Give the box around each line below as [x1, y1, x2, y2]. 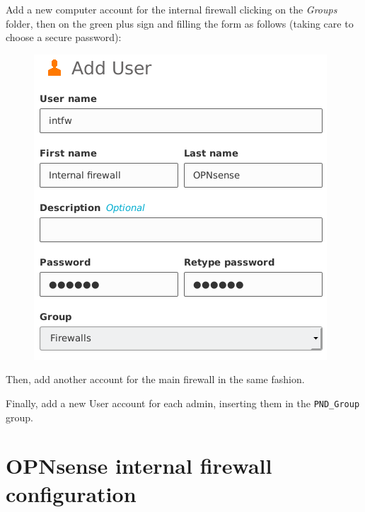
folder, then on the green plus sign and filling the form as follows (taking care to [6, 16, 354, 30]
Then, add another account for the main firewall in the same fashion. [6, 372, 305, 387]
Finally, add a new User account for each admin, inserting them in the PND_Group [6, 395, 360, 410]
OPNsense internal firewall [6, 451, 272, 480]
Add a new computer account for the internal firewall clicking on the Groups [6, 2, 337, 16]
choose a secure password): [6, 30, 122, 45]
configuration [6, 479, 137, 508]
